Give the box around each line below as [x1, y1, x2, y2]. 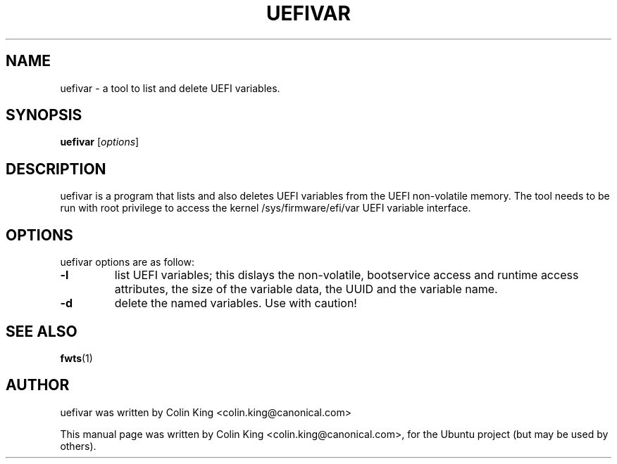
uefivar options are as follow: [60, 256, 194, 269]
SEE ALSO [6, 322, 77, 340]
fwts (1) [60, 352, 93, 364]
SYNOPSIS [6, 106, 82, 124]
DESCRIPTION [6, 160, 106, 178]
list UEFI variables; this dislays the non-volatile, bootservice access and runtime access [114, 268, 579, 283]
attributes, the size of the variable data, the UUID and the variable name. [114, 282, 498, 297]
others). [60, 439, 96, 452]
